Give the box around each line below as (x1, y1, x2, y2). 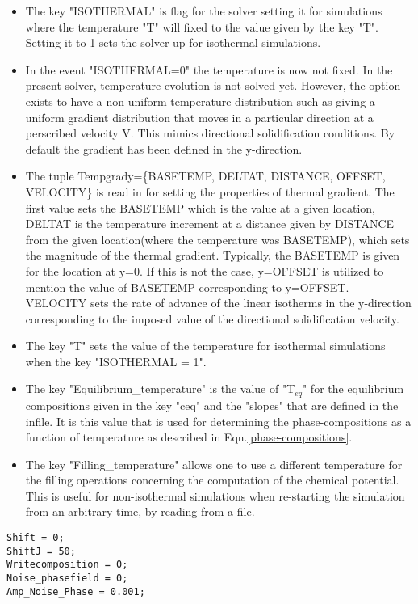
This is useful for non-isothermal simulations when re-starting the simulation (25, 487, 405, 504)
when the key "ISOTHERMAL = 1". (25, 353, 207, 370)
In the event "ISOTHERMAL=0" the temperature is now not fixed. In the (25, 61, 393, 78)
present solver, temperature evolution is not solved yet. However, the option (25, 77, 401, 94)
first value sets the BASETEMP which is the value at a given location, (25, 199, 375, 216)
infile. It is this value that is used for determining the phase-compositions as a (25, 412, 412, 429)
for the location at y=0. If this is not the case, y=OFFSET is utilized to (25, 262, 384, 279)
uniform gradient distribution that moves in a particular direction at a (25, 108, 374, 125)
